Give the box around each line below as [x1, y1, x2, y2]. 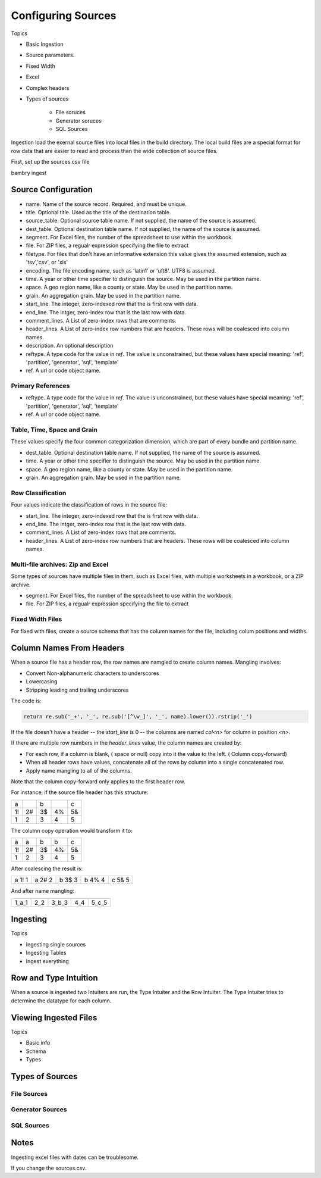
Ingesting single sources [26, 940, 86, 948]
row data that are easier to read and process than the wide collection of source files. [11, 147, 218, 154]
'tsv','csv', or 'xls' [26, 259, 68, 266]
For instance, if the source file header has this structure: [11, 789, 149, 796]
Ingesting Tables [26, 949, 67, 957]
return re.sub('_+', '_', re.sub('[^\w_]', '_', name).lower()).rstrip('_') [23, 713, 253, 720]
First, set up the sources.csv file [11, 158, 90, 165]
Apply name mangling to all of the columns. [26, 767, 132, 774]
